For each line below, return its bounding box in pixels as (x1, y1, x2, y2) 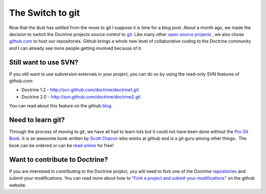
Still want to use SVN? (9, 58, 79, 66)
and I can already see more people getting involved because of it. (9, 45, 142, 51)
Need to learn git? (9, 116, 65, 124)
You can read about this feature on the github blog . (9, 103, 113, 109)
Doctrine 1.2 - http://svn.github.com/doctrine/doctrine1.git (21, 87, 139, 93)
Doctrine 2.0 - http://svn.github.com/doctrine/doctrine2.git (21, 94, 141, 99)
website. (9, 182, 27, 188)
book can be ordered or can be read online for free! (9, 142, 114, 148)
